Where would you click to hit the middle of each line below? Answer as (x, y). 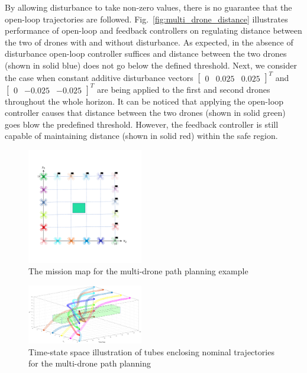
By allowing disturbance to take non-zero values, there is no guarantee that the (148, 7)
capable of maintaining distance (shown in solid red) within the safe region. (141, 136)
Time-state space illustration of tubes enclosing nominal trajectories (151, 351)
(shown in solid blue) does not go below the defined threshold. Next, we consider (151, 65)
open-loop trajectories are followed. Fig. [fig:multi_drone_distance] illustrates (146, 19)
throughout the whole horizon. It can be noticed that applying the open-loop (144, 101)
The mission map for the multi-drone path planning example (138, 271)
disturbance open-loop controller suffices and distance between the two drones (146, 53)
